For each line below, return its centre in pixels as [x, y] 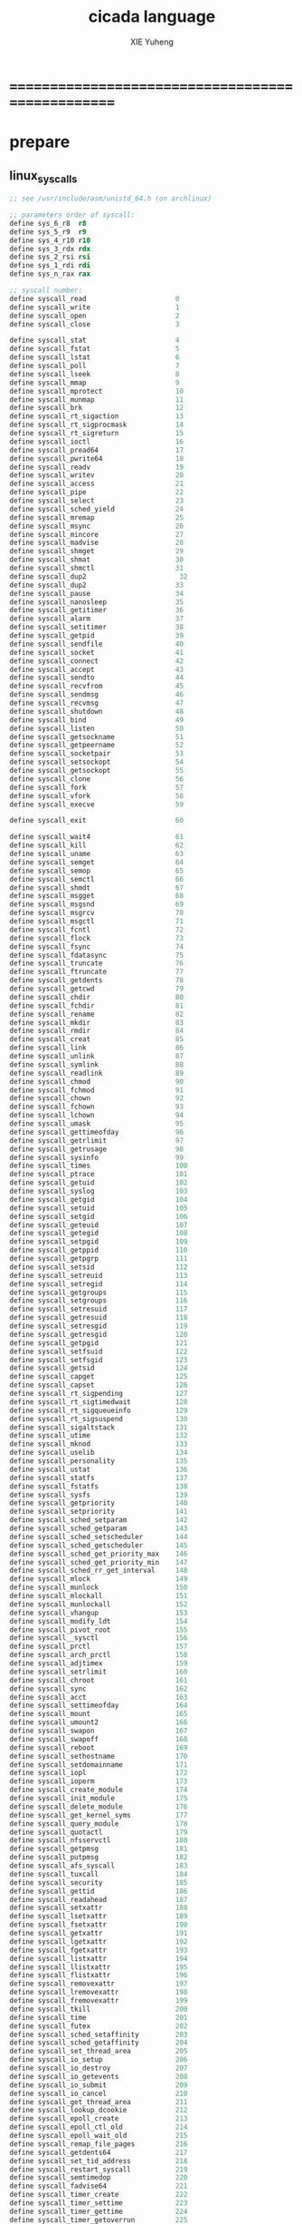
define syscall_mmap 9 [94, 383]
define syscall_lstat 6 [94, 357]
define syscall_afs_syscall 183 [99, 1866]
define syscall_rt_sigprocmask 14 [96, 425]
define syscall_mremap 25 [96, 517]
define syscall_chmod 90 [96, 1081]
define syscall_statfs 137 [99, 1478]
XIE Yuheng [152, 42]
